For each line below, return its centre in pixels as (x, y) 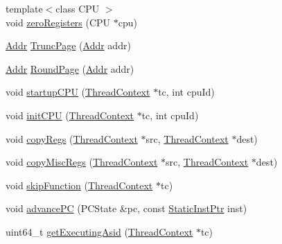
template (24, 8)
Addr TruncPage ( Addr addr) (68, 45)
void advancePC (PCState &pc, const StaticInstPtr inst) (126, 208)
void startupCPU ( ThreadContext (78, 92)
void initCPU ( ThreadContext (70, 115)
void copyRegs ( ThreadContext (72, 138)
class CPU (78, 8)
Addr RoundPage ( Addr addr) (70, 68)
